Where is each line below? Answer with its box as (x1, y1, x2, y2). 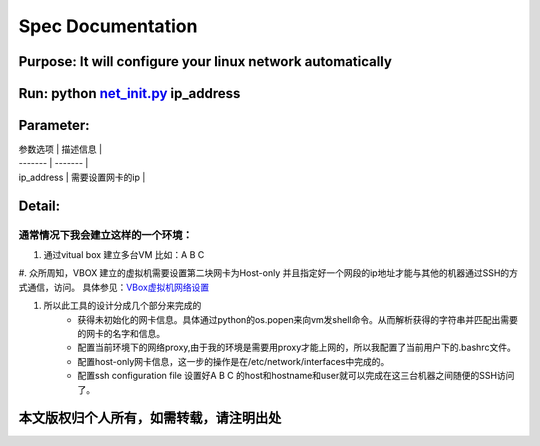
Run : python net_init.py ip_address (18, 85, 241, 102)
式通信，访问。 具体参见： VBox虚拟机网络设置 (18, 281, 210, 293)
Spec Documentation (18, 15, 198, 37)
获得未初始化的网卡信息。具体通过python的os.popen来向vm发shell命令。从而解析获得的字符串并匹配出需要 (77, 313, 519, 325)
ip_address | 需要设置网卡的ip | (18, 171, 146, 183)
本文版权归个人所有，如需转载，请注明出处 (18, 410, 282, 427)
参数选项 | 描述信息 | (18, 143, 103, 155)
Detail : (18, 197, 61, 214)
